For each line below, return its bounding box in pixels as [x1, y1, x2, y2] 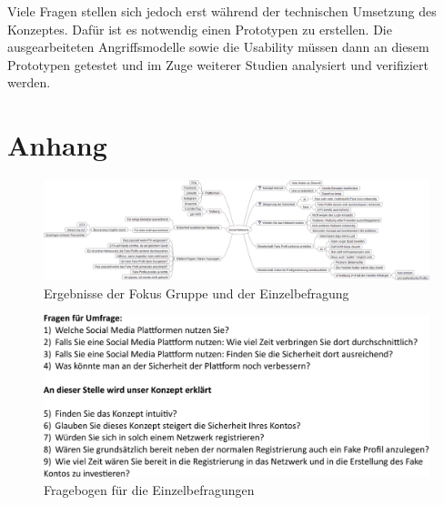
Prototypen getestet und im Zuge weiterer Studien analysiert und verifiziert [7, 55, 429, 74]
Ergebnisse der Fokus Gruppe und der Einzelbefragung [44, 283, 349, 302]
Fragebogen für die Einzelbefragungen [44, 480, 255, 499]
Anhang [7, 126, 107, 164]
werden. [7, 73, 51, 92]
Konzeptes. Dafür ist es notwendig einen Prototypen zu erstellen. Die [7, 19, 392, 38]
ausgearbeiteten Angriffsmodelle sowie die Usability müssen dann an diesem [7, 37, 429, 56]
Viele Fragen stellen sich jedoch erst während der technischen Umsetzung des [7, 2, 437, 20]
